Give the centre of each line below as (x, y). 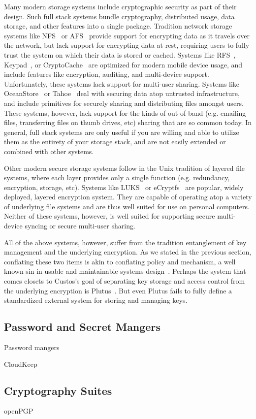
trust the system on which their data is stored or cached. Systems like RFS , (120, 54)
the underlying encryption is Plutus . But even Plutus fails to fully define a (118, 290)
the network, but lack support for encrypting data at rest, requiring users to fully (127, 45)
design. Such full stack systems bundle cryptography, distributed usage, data (119, 16)
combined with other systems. (49, 151)
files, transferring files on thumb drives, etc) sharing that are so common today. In (128, 122)
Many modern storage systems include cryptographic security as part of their (120, 6)
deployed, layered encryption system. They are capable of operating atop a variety (128, 197)
